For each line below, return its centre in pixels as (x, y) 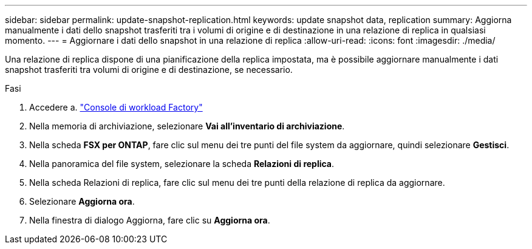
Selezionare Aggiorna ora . (82, 201)
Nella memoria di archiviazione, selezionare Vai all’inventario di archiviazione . (187, 126)
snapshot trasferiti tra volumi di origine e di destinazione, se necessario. (149, 70)
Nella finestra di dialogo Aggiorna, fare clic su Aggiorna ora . (150, 220)
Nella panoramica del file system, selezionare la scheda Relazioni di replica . (182, 164)
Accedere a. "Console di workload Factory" (116, 107)
